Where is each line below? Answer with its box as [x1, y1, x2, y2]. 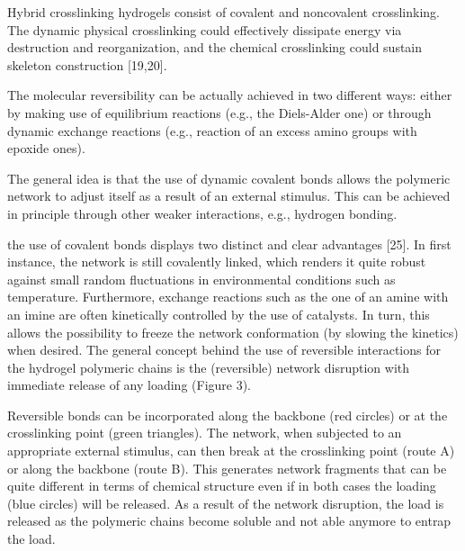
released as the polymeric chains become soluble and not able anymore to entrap [7, 511, 452, 530]
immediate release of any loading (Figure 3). [7, 375, 252, 394]
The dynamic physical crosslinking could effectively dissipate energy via [7, 20, 402, 39]
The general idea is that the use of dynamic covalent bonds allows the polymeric [7, 168, 451, 187]
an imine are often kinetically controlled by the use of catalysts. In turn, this [7, 304, 430, 323]
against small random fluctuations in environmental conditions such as [7, 269, 396, 288]
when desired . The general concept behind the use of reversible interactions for [7, 340, 441, 359]
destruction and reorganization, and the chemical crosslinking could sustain [7, 38, 423, 57]
